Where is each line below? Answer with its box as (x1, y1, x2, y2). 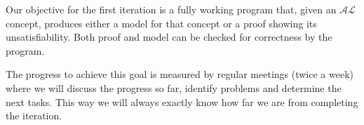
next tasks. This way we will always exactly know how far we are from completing (6, 94, 358, 109)
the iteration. (6, 108, 62, 123)
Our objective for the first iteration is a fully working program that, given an (6, 2, 337, 16)
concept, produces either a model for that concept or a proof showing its (6, 15, 317, 30)
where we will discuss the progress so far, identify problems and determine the (6, 80, 342, 95)
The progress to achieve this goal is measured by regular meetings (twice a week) (6, 67, 354, 81)
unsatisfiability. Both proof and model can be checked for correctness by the (6, 29, 332, 44)
